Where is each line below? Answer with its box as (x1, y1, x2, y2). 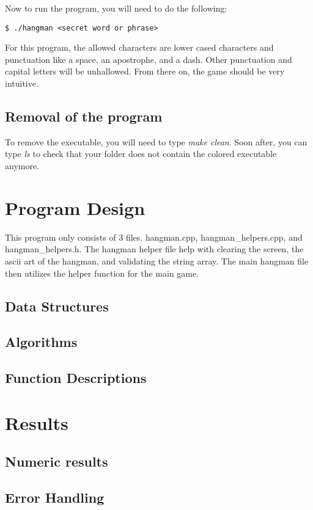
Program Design (5, 195, 145, 220)
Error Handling (5, 488, 105, 506)
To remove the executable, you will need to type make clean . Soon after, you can (5, 135, 307, 148)
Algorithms (5, 332, 78, 351)
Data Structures (5, 296, 109, 315)
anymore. (5, 159, 40, 172)
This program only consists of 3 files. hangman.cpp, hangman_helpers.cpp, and (5, 230, 303, 243)
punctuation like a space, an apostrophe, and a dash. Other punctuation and (5, 53, 292, 65)
